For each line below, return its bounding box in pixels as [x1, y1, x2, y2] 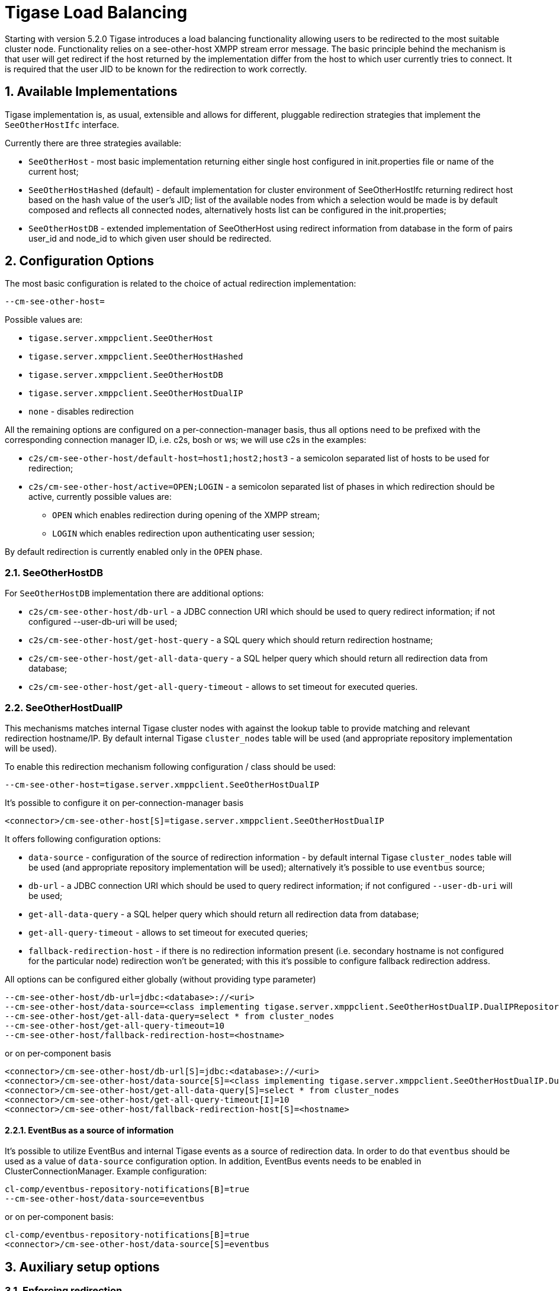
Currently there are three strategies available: [5, 137, 181, 148]
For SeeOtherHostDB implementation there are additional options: [5, 588, 264, 599]
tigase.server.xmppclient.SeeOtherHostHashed [28, 352, 243, 362]
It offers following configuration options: [5, 833, 161, 844]
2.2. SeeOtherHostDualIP [5, 701, 123, 714]
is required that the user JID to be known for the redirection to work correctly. [5, 63, 307, 74]
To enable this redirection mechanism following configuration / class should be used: [5, 761, 336, 772]
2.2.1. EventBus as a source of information [5, 1125, 174, 1135]
